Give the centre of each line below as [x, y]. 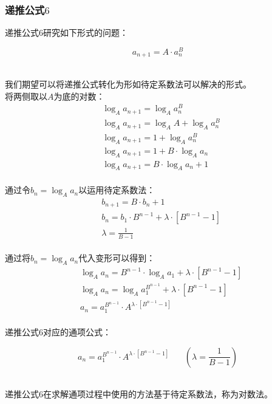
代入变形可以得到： [117, 258]
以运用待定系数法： [117, 190]
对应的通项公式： [77, 332]
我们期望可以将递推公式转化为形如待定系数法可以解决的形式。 [128, 84]
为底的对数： [79, 96]
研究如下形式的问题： [86, 33]
